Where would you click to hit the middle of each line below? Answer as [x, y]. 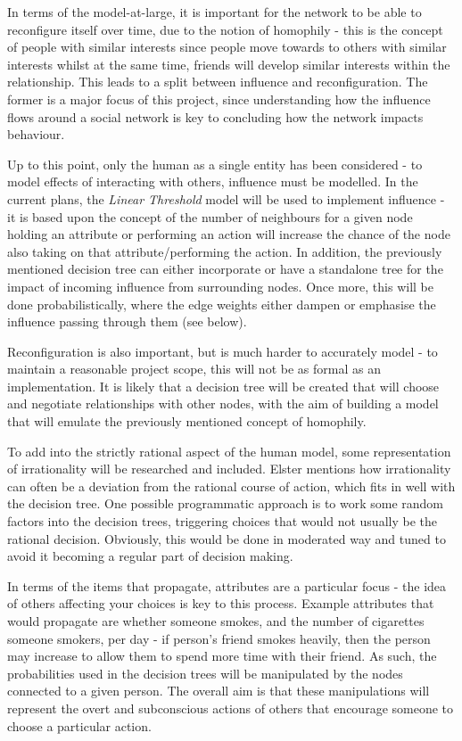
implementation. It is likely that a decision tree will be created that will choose [223, 386]
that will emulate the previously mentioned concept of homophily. [187, 421]
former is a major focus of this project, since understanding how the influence [219, 99]
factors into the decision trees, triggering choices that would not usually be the [222, 521]
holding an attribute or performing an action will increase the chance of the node [229, 234]
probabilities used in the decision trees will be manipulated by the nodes [205, 673]
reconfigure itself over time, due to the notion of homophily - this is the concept [225, 29]
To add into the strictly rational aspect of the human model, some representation [229, 451]
